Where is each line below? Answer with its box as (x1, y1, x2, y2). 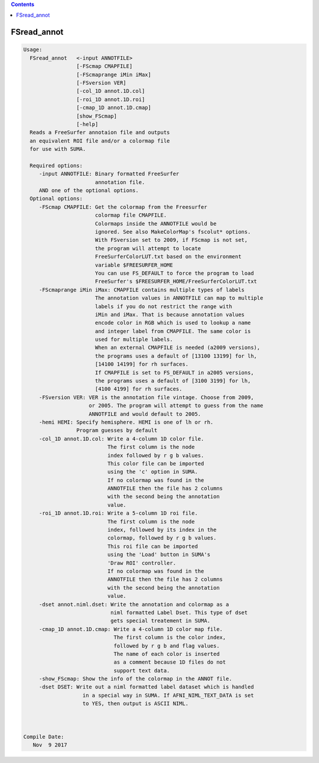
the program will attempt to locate (95, 245, 201, 251)
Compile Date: (23, 733, 64, 740)
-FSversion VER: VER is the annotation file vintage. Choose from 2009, (38, 394, 254, 400)
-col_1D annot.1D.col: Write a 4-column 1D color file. (38, 435, 204, 442)
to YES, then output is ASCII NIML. (82, 700, 189, 707)
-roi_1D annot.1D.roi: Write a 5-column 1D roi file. (38, 510, 198, 517)
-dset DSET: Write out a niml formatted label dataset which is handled (38, 684, 254, 690)
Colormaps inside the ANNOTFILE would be (95, 220, 217, 227)
